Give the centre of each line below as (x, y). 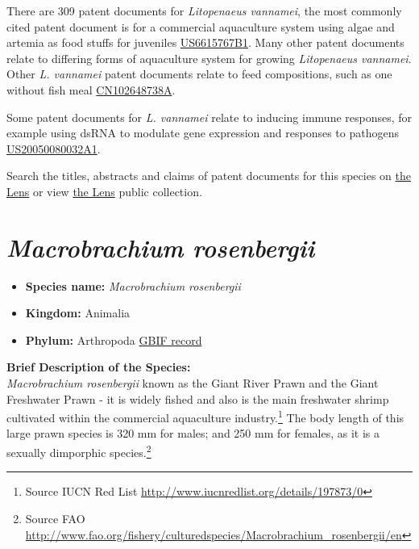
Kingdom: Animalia (78, 313)
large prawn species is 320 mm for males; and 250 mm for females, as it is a (193, 433)
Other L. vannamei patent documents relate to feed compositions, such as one (199, 74)
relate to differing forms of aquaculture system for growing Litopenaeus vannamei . (209, 58)
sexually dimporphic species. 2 (79, 451)
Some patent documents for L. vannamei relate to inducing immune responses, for (209, 117)
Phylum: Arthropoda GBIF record (114, 339)
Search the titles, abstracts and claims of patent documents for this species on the (209, 176)
